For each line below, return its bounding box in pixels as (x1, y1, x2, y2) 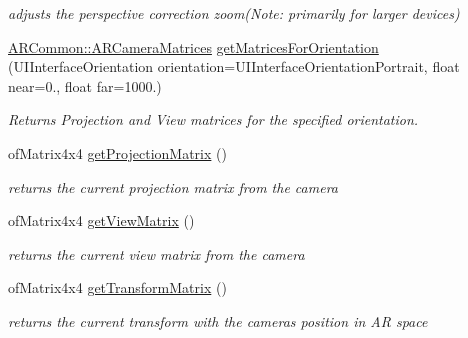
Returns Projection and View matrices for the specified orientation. (8, 109, 419, 130)
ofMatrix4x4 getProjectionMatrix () (8, 142, 227, 163)
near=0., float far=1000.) (8, 75, 162, 96)
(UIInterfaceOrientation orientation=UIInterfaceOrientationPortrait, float (8, 56, 460, 77)
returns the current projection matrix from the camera (8, 176, 338, 197)
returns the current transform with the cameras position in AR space (8, 310, 428, 331)
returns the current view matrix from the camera (8, 243, 305, 264)
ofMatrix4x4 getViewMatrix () (8, 210, 195, 231)
